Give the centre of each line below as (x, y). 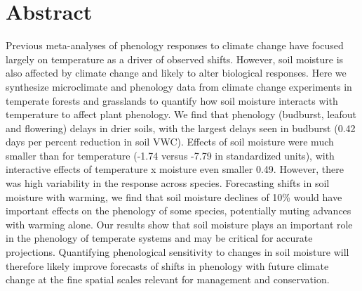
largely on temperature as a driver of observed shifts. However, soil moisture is (175, 59)
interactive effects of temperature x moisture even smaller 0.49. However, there (175, 169)
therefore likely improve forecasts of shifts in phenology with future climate (167, 265)
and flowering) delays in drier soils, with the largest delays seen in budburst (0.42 (181, 128)
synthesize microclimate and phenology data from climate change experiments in (179, 86)
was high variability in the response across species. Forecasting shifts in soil (168, 183)
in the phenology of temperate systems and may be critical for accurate (159, 238)
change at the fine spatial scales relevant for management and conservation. (168, 279)
